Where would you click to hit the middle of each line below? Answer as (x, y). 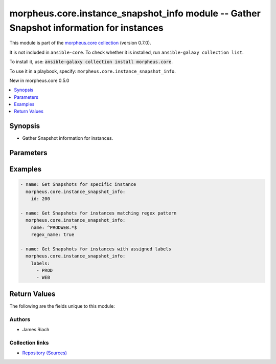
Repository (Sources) (45, 353)
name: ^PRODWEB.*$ (54, 227)
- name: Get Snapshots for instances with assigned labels (96, 249)
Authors (20, 319)
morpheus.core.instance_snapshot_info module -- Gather (135, 13)
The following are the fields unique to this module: (62, 306)
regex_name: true (53, 235)
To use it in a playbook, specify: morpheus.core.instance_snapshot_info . (93, 71)
